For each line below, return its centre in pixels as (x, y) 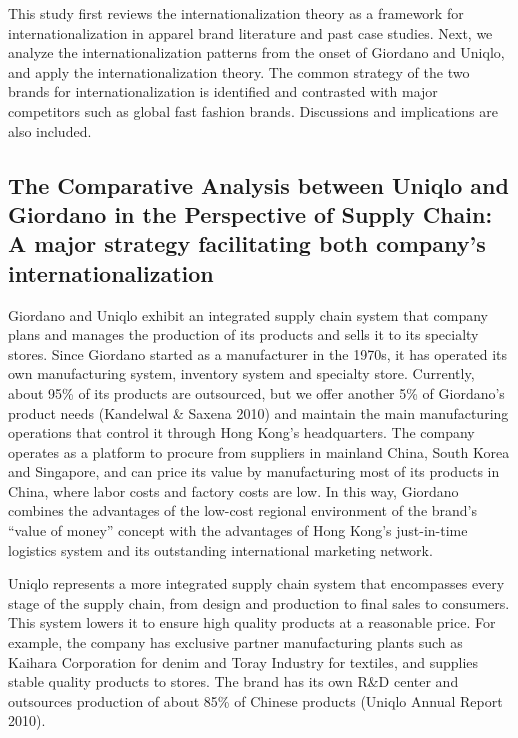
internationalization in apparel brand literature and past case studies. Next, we (250, 32)
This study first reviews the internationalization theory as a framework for (236, 13)
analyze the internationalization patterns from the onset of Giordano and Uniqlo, (256, 52)
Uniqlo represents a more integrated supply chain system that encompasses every (256, 583)
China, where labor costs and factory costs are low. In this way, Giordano (233, 490)
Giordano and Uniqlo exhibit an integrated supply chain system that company (248, 314)
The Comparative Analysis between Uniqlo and (258, 184)
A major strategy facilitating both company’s (247, 243)
